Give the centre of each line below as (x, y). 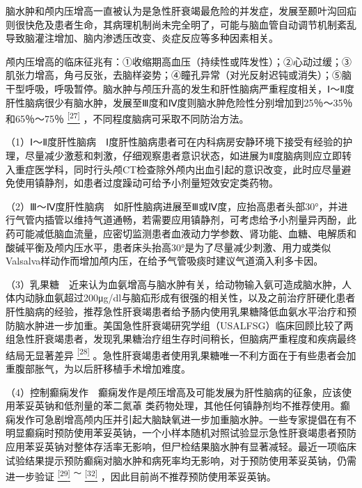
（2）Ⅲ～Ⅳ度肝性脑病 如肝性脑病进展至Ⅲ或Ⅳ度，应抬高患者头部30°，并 (172, 206)
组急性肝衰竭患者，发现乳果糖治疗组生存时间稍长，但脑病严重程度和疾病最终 (181, 339)
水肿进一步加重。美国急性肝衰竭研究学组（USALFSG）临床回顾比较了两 (189, 325)
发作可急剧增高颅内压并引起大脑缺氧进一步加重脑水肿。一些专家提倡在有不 (186, 419)
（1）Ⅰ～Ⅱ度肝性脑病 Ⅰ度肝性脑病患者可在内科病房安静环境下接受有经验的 (174, 142)
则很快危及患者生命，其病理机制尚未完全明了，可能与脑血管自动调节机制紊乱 (181, 24)
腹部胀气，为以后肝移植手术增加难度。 (103, 368)
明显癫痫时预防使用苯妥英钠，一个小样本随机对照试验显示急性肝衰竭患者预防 (181, 433)
